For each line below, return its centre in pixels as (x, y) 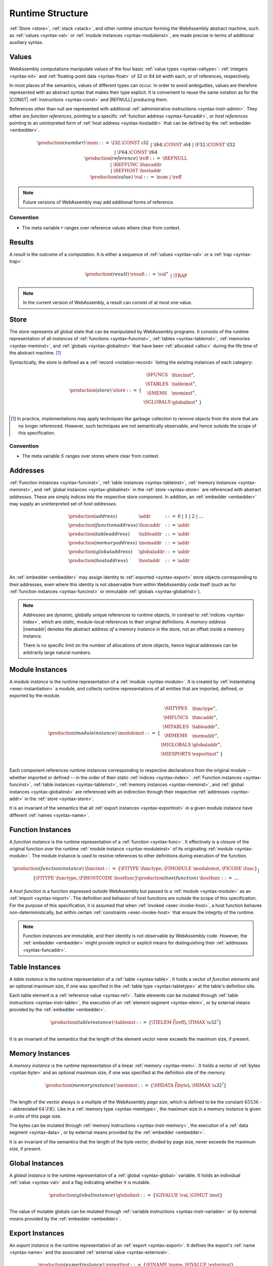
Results (21, 242)
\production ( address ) (93, 516)
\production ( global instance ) (82, 1195)
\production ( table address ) (99, 534)
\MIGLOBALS (176, 745)
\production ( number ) (61, 143)
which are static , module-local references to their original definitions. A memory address (133, 622)
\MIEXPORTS (176, 754)
